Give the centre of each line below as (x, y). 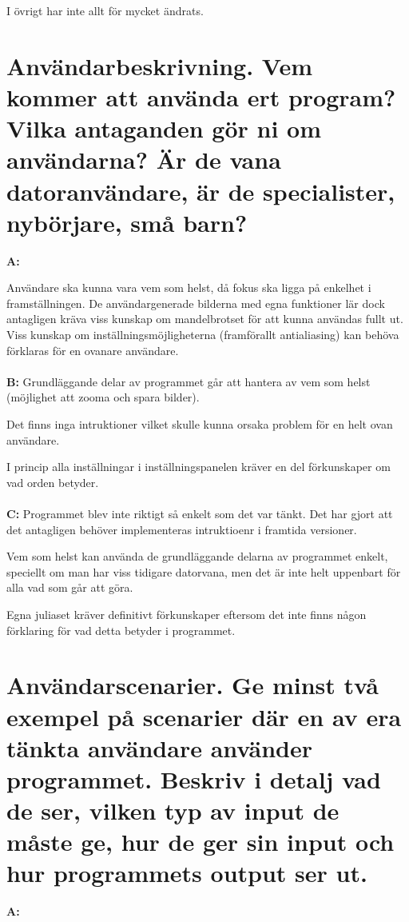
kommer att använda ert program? (201, 96)
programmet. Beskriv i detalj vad (194, 778)
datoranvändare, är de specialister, (201, 191)
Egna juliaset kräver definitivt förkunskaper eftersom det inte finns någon (187, 614)
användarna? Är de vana (144, 160)
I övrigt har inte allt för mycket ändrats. (105, 10)
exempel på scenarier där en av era (204, 716)
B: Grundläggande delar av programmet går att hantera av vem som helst (189, 381)
